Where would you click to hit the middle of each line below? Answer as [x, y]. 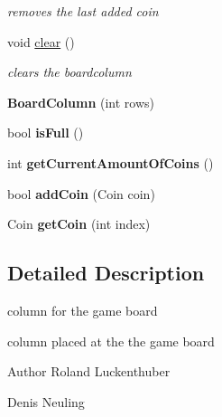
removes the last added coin [83, 11]
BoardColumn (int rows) [81, 102]
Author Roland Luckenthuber [89, 371]
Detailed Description [106, 273]
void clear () [41, 41]
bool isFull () [46, 133]
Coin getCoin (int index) [79, 224]
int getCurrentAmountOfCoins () [111, 162]
